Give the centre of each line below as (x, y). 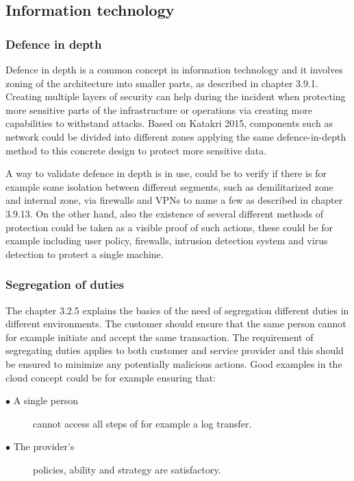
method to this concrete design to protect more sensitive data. (136, 150)
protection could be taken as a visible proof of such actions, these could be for (169, 227)
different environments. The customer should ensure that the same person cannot (176, 324)
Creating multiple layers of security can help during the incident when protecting (176, 96)
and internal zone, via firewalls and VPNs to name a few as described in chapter (174, 200)
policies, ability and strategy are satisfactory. (127, 469)
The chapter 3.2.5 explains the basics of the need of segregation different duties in (177, 310)
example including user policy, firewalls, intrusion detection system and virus (167, 240)
